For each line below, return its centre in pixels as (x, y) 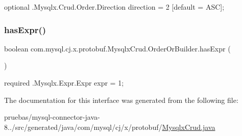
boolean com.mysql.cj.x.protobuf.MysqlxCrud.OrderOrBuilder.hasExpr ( (117, 48)
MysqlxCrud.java (189, 127)
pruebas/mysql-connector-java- (52, 117)
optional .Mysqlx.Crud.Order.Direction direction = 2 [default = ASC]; (114, 7)
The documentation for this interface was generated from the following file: (121, 100)
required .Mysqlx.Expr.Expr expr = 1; (64, 83)
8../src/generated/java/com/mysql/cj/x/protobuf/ (83, 127)
